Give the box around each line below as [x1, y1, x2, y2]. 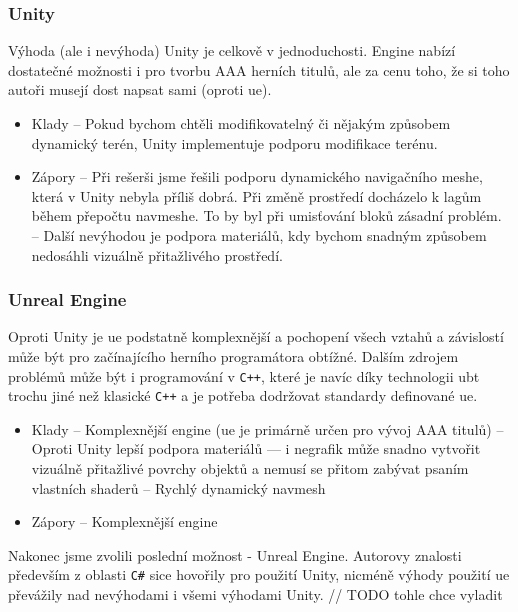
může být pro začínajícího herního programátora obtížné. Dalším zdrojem [8, 345, 459, 366]
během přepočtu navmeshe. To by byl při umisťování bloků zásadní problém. [31, 205, 502, 226]
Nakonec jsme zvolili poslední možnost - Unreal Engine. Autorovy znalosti [8, 544, 462, 565]
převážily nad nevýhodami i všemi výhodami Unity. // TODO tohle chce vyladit [8, 584, 503, 605]
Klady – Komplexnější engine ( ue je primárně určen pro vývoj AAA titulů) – [31, 418, 504, 439]
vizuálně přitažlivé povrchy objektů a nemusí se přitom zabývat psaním [31, 458, 469, 479]
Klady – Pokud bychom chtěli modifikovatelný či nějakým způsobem [31, 113, 451, 133]
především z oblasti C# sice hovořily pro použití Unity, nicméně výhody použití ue [8, 564, 510, 585]
